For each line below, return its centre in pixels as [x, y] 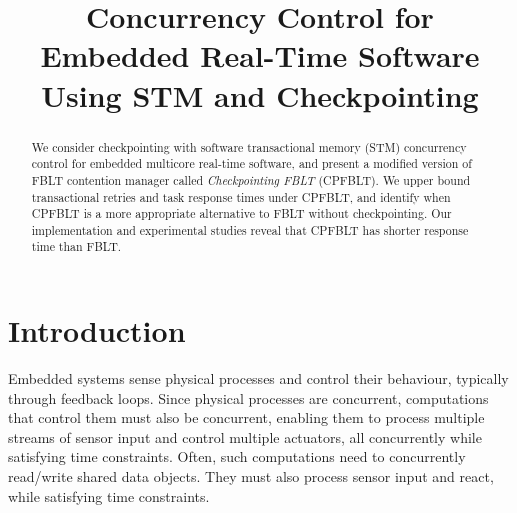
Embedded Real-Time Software [260, 55]
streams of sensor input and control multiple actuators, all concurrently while [245, 436]
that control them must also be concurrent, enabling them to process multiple [246, 417]
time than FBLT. [76, 246]
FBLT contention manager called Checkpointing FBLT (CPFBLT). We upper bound [251, 179]
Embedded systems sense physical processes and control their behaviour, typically [258, 378]
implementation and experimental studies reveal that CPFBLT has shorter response [250, 229]
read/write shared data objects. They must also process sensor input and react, [251, 476]
